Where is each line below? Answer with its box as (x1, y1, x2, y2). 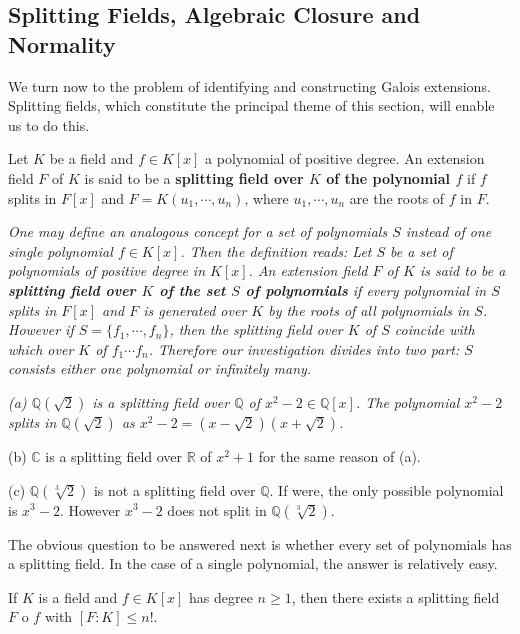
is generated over (143, 299, 247, 320)
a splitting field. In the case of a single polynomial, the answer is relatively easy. (8, 553, 498, 574)
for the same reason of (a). (258, 445, 421, 466)
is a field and (38, 586, 118, 607)
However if (8, 319, 74, 340)
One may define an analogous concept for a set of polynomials (8, 221, 388, 242)
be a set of (390, 240, 453, 261)
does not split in (167, 499, 267, 520)
